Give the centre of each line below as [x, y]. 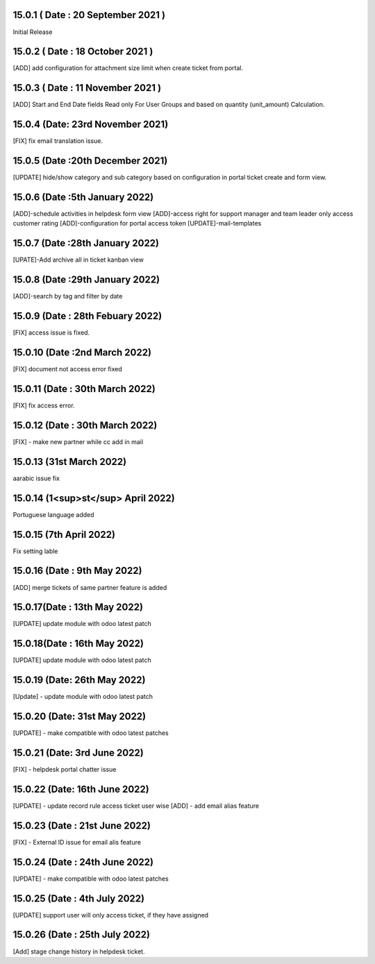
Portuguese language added [53, 514]
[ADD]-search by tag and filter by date [68, 296]
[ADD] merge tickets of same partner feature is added [90, 587]
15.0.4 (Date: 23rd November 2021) [91, 125]
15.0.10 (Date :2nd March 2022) [82, 352]
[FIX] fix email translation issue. [58, 141]
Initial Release [33, 32]
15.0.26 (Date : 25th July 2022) [82, 935]
